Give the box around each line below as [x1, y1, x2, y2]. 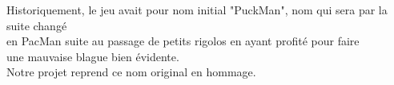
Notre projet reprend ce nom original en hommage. [6, 64, 256, 80]
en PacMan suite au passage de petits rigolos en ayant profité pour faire [6, 33, 360, 49]
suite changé [6, 17, 67, 33]
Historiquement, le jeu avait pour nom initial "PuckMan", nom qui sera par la [6, 2, 388, 17]
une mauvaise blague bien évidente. [6, 48, 179, 64]
